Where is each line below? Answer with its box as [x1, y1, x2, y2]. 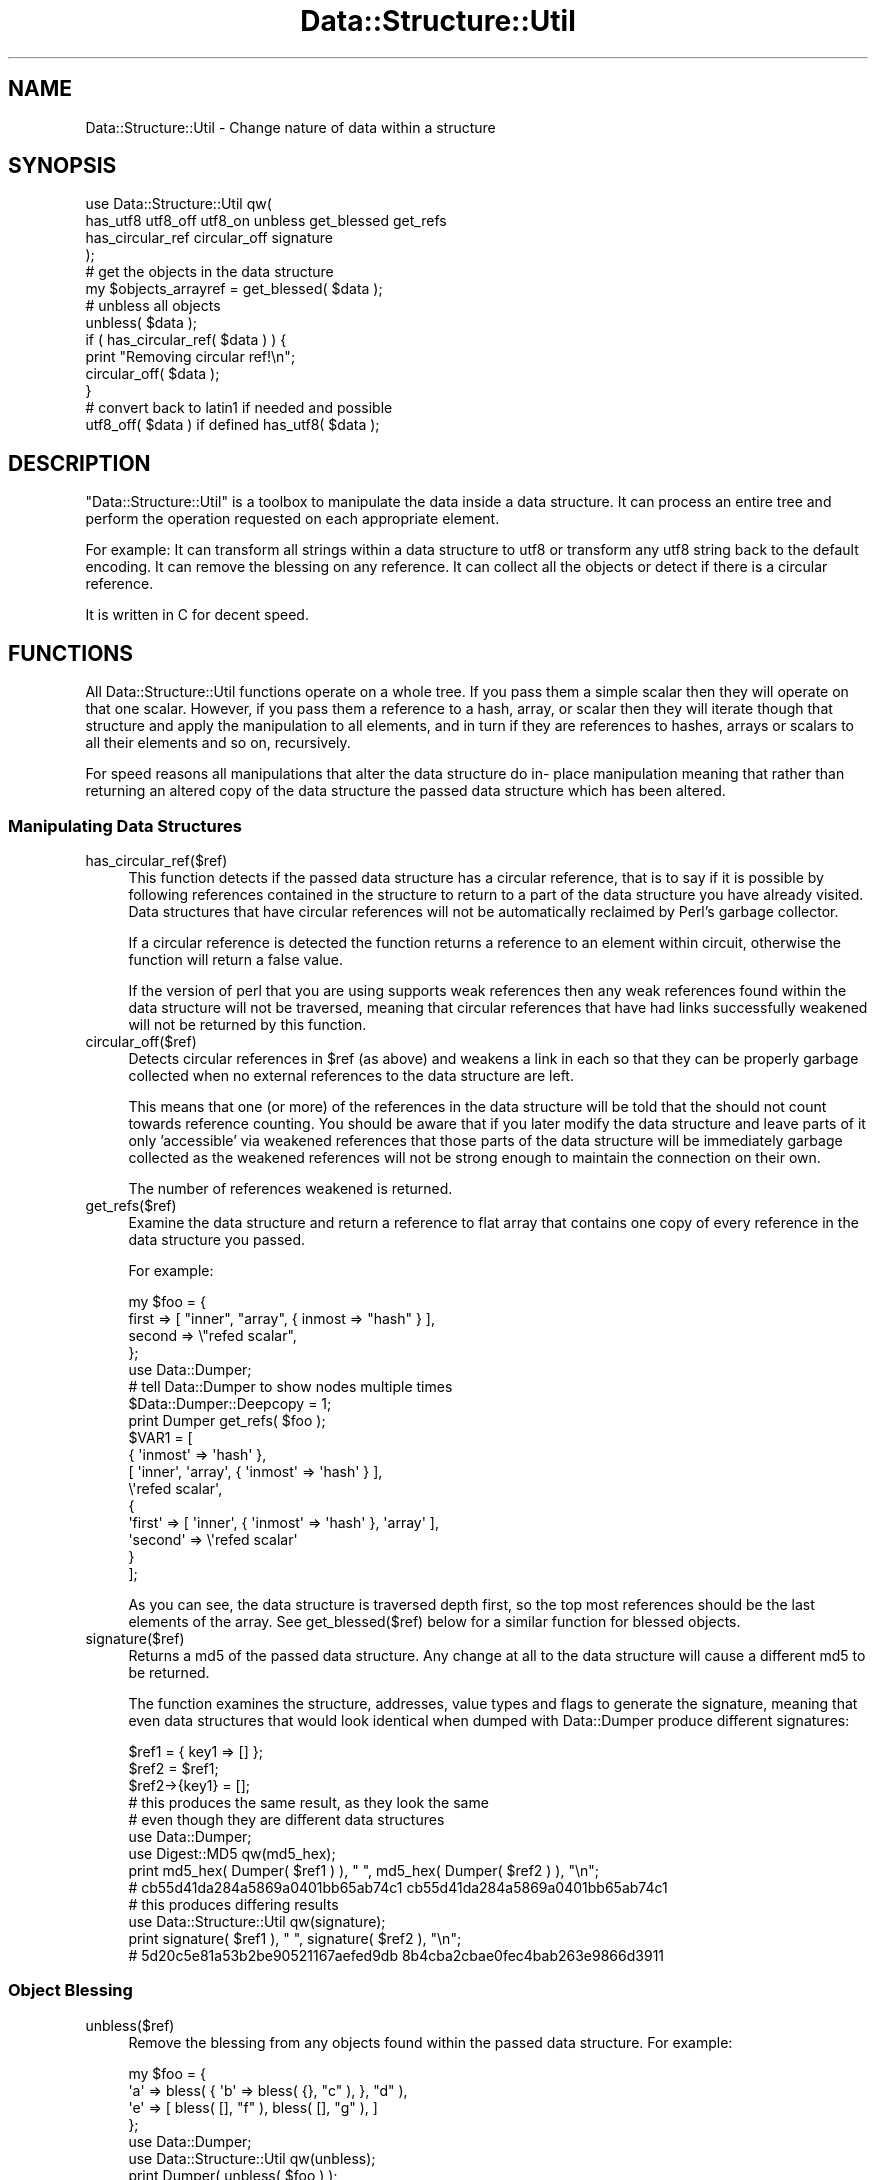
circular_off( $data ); [85, 365, 220, 383]
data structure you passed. [128, 1230, 306, 1248]
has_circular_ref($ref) [85, 851, 228, 869]
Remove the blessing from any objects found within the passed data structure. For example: [128, 2033, 733, 2051]
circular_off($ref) [85, 1032, 197, 1050]
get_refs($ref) [85, 1196, 177, 1214]
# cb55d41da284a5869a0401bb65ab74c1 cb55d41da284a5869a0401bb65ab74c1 [128, 1878, 668, 1896]
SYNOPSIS [8, 153, 117, 179]
